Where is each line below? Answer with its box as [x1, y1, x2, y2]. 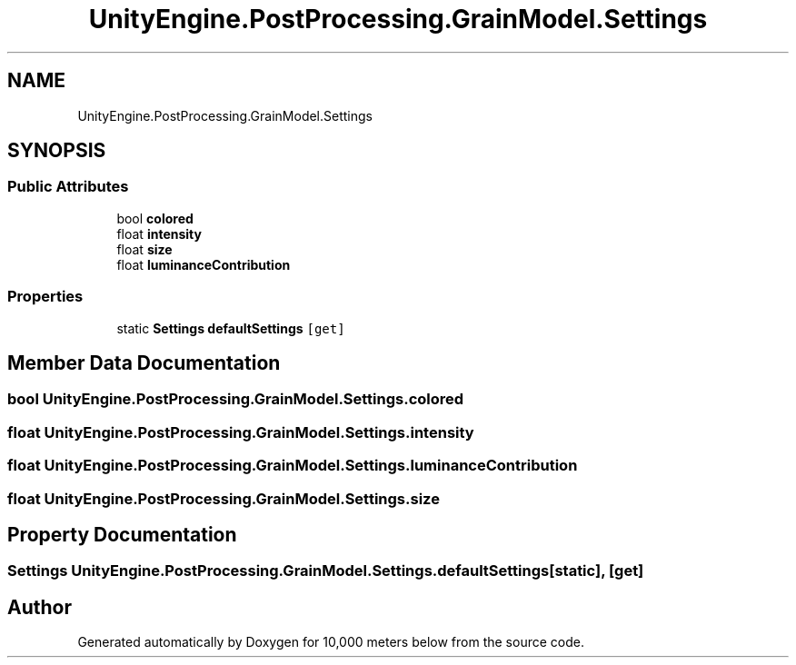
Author [7, 595, 72, 619]
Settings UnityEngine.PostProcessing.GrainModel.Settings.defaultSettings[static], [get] [7, 561, 644, 581]
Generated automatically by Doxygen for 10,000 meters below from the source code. [77, 634, 584, 650]
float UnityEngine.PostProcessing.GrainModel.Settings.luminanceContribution [7, 456, 578, 475]
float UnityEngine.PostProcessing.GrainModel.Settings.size [7, 489, 440, 508]
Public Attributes [7, 177, 129, 196]
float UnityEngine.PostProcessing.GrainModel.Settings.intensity [7, 422, 474, 442]
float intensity [116, 225, 202, 242]
